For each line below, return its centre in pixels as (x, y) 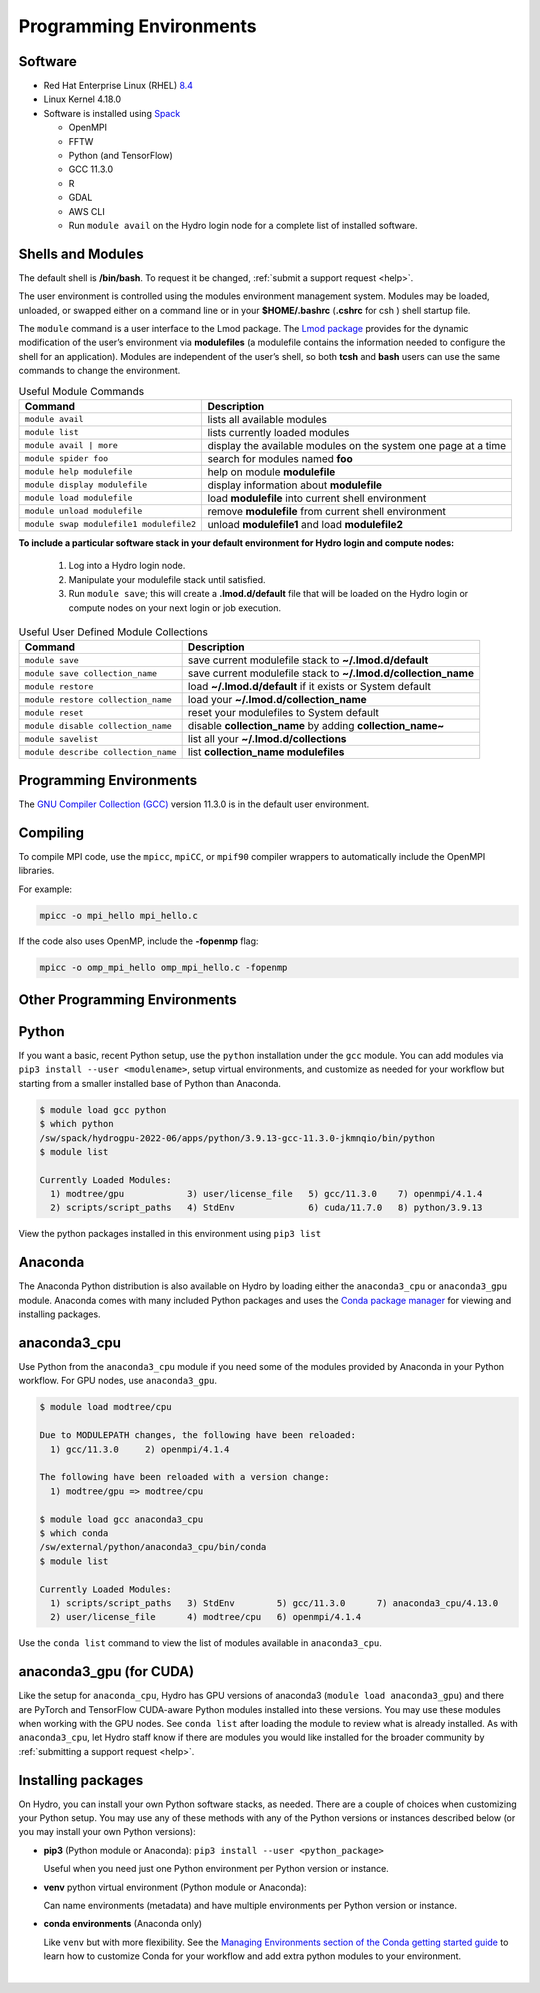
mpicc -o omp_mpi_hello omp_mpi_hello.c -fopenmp (163, 968)
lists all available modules (267, 419)
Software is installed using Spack (112, 113)
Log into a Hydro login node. (127, 566)
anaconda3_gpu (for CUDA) (106, 1671)
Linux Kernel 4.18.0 (82, 99)
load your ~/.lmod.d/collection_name (277, 700)
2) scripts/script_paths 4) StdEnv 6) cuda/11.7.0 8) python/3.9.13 (266, 1208)
